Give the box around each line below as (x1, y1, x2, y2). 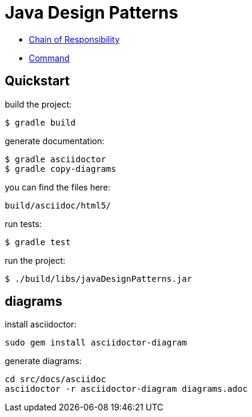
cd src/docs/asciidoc (5, 374, 106, 385)
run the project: (5, 255, 65, 266)
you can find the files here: (5, 181, 110, 192)
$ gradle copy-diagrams (5, 163, 116, 174)
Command (29, 52, 70, 63)
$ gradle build (5, 117, 76, 127)
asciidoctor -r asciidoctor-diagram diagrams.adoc (5, 384, 248, 394)
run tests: (5, 218, 42, 229)
